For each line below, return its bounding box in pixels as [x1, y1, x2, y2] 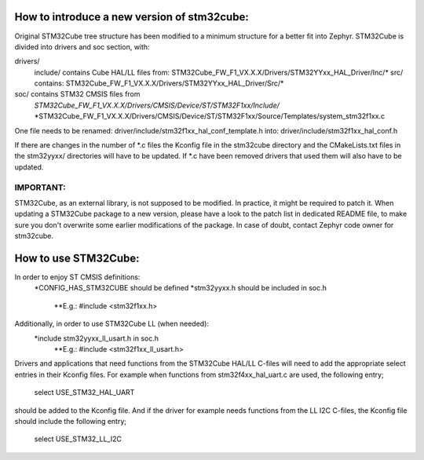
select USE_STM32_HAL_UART [34, 388, 135, 397]
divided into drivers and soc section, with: [14, 42, 150, 51]
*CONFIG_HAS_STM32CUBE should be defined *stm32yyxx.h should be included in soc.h [34, 283, 327, 293]
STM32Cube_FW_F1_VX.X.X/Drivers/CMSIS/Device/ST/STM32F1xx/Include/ [34, 100, 280, 110]
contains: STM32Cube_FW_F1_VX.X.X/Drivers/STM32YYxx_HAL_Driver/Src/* [34, 78, 284, 88]
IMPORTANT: [14, 181, 66, 192]
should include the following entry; [14, 416, 127, 425]
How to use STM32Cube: [14, 251, 141, 265]
